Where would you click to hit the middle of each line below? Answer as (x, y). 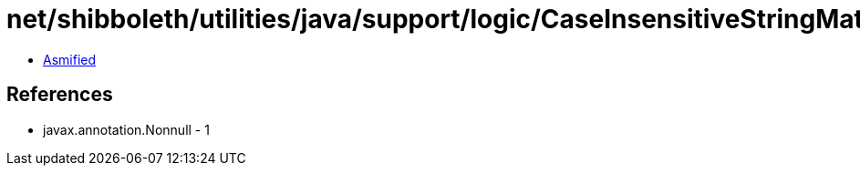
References (60, 95)
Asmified (70, 59)
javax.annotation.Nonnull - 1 (126, 129)
